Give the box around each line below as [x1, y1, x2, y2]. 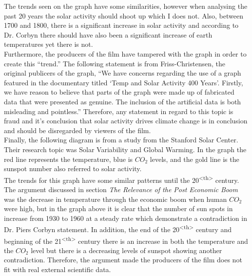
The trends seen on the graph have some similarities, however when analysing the [4, 1, 248, 11]
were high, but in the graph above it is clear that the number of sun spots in [4, 203, 233, 214]
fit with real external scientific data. [4, 264, 111, 274]
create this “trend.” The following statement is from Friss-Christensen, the [4, 58, 225, 68]
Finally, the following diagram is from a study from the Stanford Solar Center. [4, 135, 238, 145]
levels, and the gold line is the [150, 154, 239, 164]
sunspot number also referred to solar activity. [4, 163, 142, 174]
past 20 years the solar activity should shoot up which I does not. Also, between [4, 10, 243, 20]
